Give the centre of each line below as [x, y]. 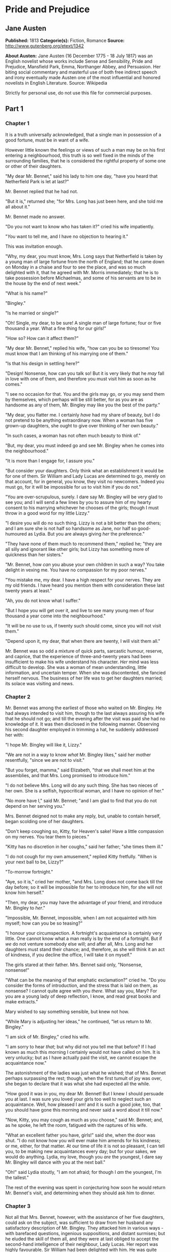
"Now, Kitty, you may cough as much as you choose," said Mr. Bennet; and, [84, 1120]
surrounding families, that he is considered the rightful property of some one [85, 161]
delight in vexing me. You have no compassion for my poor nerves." [76, 570]
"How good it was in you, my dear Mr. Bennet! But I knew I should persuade [84, 1093]
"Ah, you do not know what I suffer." [43, 600]
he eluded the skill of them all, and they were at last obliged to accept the [82, 1239]
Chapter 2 [18, 696]
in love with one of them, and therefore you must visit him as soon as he [81, 378]
